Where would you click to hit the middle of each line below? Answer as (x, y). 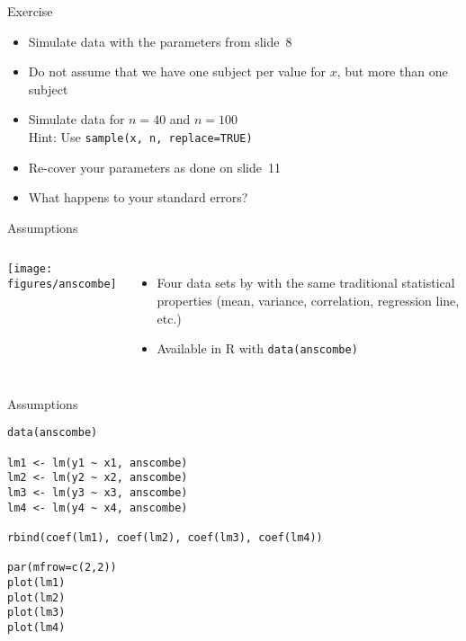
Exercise (30, 11)
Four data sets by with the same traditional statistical (306, 283)
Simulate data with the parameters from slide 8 (160, 41)
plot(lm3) (36, 613)
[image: (30, 269)
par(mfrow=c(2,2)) (62, 568)
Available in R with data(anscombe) (257, 348)
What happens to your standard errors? (138, 197)
